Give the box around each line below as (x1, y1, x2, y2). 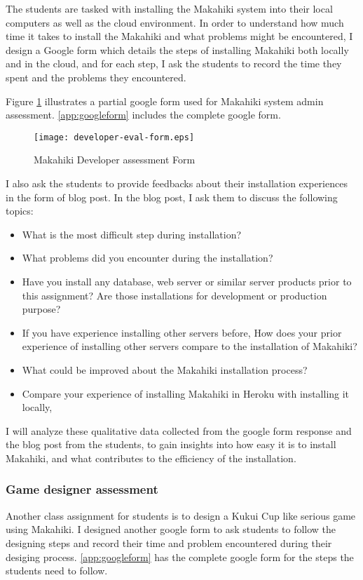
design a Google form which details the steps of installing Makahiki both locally (6, 42, 349, 57)
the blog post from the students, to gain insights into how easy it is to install (6, 437, 336, 452)
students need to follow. (6, 563, 108, 578)
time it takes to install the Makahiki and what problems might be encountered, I (6, 29, 353, 43)
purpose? (22, 302, 61, 316)
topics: (6, 203, 34, 218)
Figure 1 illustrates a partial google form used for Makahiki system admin (6, 93, 324, 108)
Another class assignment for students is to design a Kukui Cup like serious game (6, 508, 356, 522)
